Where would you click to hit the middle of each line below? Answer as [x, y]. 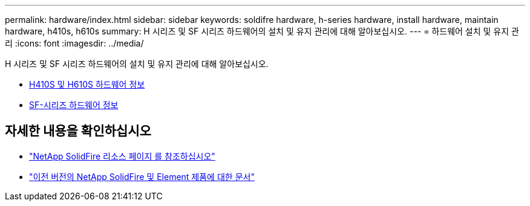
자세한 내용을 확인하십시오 [78, 131]
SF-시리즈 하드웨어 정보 [74, 105]
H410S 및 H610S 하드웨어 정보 [87, 84]
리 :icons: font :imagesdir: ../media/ [74, 43]
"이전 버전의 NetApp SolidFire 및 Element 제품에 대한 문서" [142, 176]
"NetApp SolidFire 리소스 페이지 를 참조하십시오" [122, 156]
